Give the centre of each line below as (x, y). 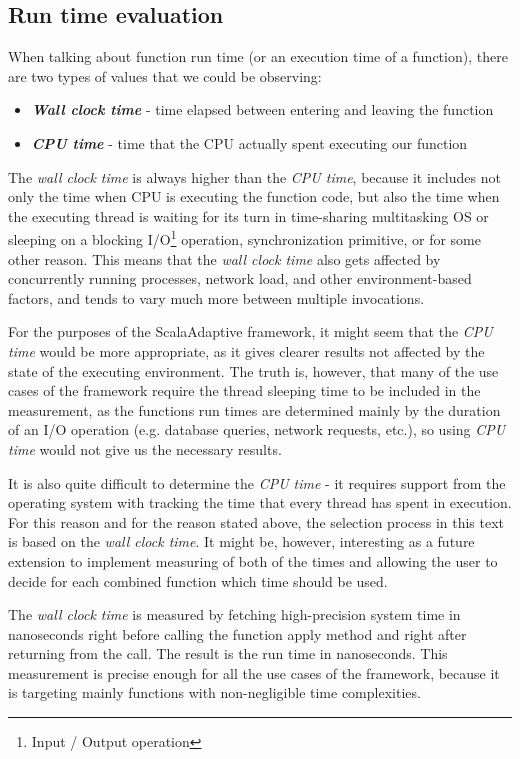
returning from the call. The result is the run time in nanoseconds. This (228, 653)
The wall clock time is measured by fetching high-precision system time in (234, 614)
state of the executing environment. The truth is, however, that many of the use (253, 370)
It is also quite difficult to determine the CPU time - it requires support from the (257, 482)
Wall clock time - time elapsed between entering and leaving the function (262, 109)
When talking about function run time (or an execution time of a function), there (258, 56)
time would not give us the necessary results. (145, 448)
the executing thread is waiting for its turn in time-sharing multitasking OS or (248, 215)
